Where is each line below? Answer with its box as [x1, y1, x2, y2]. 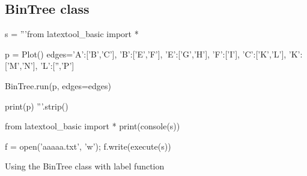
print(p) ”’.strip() [5, 99, 68, 112]
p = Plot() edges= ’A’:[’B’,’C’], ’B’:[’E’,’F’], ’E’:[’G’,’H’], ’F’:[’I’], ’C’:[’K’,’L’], [5, 47, 287, 60]
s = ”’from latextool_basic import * [5, 28, 139, 40]
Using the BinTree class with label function [5, 160, 165, 172]
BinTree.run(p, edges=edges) [5, 79, 111, 92]
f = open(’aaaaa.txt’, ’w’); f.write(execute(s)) [5, 139, 171, 152]
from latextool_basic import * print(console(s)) [5, 120, 180, 132]
